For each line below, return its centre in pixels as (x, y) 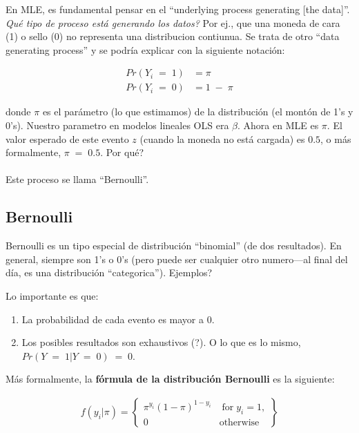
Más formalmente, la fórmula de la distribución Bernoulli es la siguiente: (170, 379)
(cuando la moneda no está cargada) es (222, 138)
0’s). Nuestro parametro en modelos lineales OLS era (117, 125)
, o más (336, 138)
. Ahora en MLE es (278, 125)
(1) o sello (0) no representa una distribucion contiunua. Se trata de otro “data (173, 36)
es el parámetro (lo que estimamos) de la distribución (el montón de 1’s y (198, 112)
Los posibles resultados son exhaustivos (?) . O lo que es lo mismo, (161, 342)
